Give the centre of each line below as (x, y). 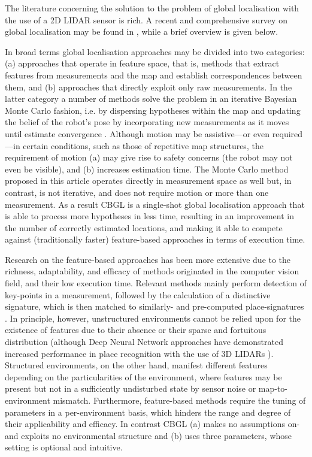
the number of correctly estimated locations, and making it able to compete (144, 227)
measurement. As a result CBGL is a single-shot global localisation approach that (155, 204)
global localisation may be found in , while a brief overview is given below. (142, 31)
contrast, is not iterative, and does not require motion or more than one (137, 192)
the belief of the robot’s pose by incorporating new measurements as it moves (147, 122)
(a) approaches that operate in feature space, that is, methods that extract (142, 63)
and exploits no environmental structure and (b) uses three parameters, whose (149, 435)
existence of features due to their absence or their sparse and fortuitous (136, 330)
